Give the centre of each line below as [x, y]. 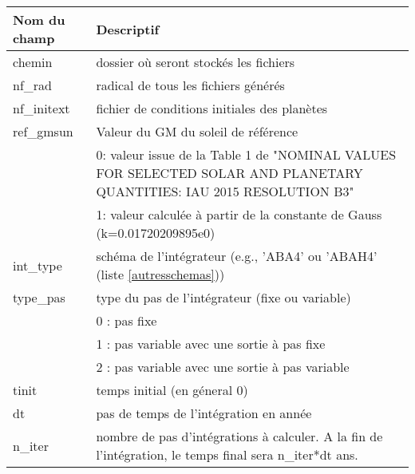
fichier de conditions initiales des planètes [212, 108]
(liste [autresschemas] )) [160, 274]
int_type [38, 265]
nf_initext [41, 108]
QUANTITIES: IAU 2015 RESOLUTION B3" [225, 191]
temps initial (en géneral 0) [172, 390]
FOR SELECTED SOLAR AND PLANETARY [229, 173]
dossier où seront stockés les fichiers [196, 62]
